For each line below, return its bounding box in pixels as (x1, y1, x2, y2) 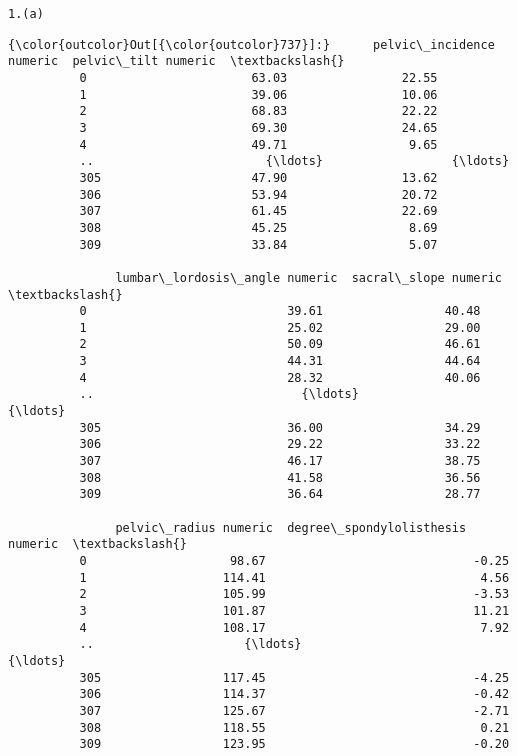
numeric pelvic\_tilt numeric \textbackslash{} (8, 54, 345, 69)
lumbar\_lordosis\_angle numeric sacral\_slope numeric (115, 270, 502, 285)
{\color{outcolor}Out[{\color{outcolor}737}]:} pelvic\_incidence (8, 37, 495, 52)
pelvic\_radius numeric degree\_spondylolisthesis (115, 520, 467, 535)
